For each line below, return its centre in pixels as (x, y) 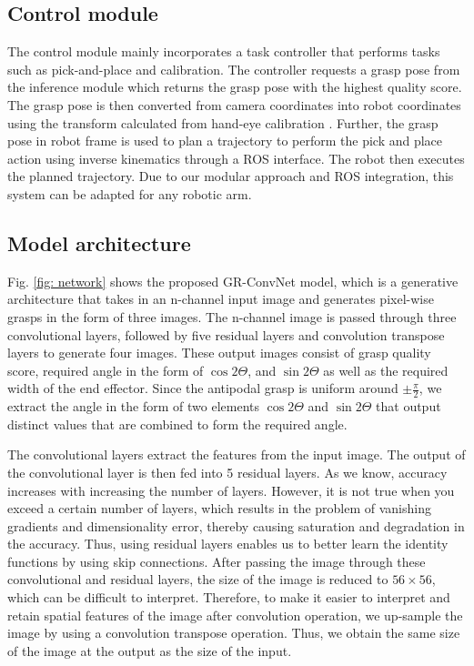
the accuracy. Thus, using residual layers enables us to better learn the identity (228, 544)
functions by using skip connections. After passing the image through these (217, 561)
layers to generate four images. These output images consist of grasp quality (219, 353)
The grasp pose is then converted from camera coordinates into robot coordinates (234, 104)
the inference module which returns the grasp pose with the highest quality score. (235, 87)
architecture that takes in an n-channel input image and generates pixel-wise (221, 299)
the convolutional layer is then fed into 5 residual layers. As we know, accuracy (227, 472)
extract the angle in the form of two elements (134, 406)
